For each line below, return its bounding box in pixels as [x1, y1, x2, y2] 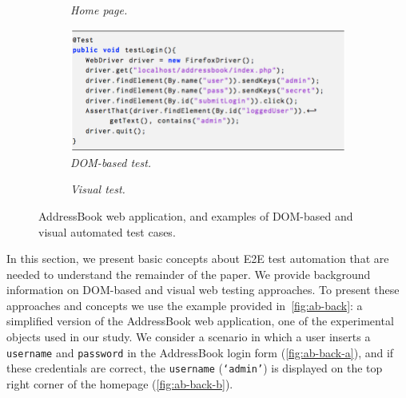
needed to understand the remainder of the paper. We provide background [6, 265, 371, 282]
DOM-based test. [70, 153, 152, 170]
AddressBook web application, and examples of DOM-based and [38, 207, 353, 224]
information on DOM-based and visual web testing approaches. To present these [6, 281, 400, 298]
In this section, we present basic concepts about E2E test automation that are [6, 250, 389, 267]
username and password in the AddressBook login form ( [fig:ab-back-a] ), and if [6, 344, 394, 360]
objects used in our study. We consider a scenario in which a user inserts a [6, 328, 371, 345]
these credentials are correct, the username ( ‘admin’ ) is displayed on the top [6, 360, 383, 376]
